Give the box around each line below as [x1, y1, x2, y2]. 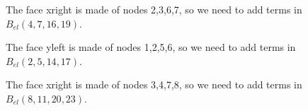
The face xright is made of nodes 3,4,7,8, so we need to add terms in [6, 77, 302, 92]
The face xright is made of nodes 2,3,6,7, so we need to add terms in [6, 2, 302, 16]
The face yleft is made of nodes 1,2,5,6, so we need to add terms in [6, 40, 296, 54]
